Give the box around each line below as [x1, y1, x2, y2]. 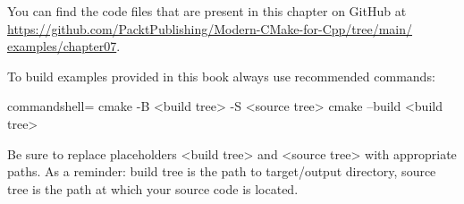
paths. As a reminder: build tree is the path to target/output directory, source [7, 162, 436, 181]
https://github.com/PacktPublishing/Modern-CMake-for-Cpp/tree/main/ [7, 19, 413, 38]
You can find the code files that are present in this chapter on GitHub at [7, 2, 407, 20]
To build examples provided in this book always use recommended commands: [7, 66, 435, 85]
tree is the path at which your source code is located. [7, 179, 299, 198]
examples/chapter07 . [7, 37, 121, 55]
